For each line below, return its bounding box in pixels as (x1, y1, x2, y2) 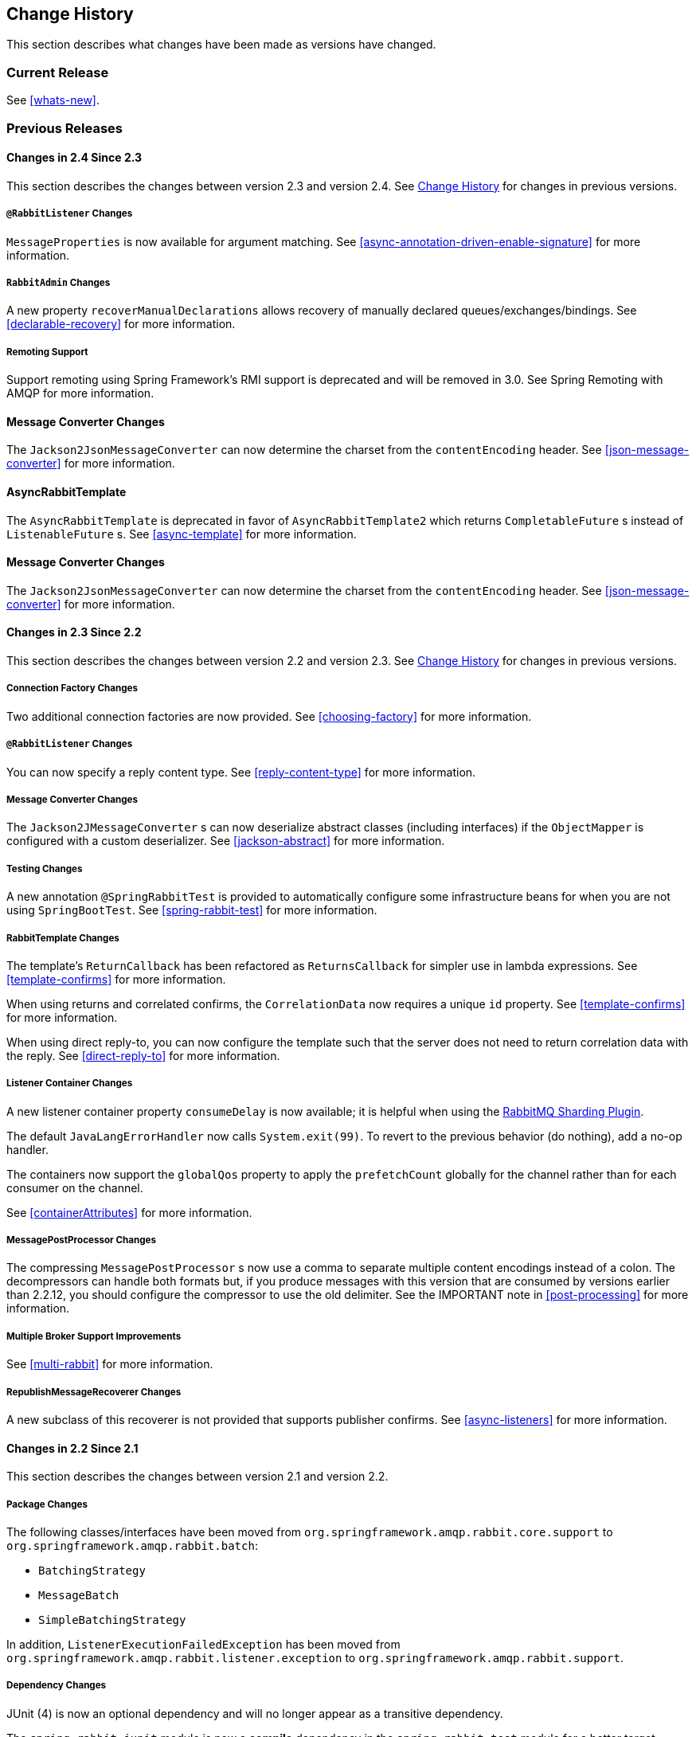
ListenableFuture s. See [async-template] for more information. (6, 526, 357, 541)
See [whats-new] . (6, 93, 100, 108)
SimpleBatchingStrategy (38, 1614, 186, 1627)
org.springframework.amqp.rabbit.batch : (6, 1539, 258, 1553)
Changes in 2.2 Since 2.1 (6, 1441, 139, 1455)
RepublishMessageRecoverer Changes (6, 1386, 182, 1398)
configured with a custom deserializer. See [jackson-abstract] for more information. (6, 834, 445, 848)
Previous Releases (6, 119, 123, 136)
